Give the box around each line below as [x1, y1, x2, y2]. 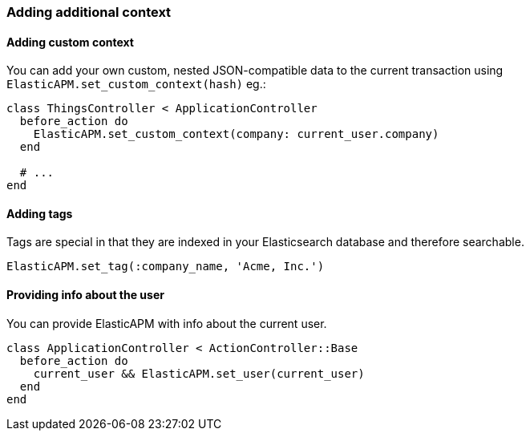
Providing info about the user [6, 288, 164, 302]
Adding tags [6, 206, 73, 221]
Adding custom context [6, 34, 134, 49]
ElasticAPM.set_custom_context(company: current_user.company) [33, 127, 439, 141]
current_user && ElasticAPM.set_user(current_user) [33, 366, 365, 380]
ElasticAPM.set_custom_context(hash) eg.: [6, 77, 266, 91]
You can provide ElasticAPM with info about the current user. [6, 316, 327, 330]
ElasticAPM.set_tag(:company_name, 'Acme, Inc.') [6, 260, 325, 273]
